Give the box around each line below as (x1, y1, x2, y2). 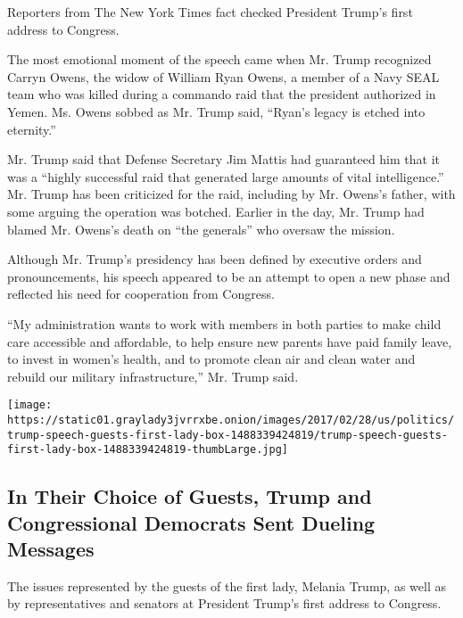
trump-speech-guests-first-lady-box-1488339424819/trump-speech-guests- (7, 428, 448, 441)
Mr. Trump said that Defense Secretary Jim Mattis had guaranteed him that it (7, 150, 441, 169)
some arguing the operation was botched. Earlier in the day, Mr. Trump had (7, 202, 425, 220)
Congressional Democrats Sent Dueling (7, 508, 376, 536)
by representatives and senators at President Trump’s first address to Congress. (7, 594, 442, 613)
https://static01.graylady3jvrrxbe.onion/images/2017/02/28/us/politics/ (7, 413, 455, 426)
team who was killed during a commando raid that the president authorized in (7, 85, 436, 103)
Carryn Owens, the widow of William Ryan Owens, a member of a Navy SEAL (7, 67, 440, 86)
